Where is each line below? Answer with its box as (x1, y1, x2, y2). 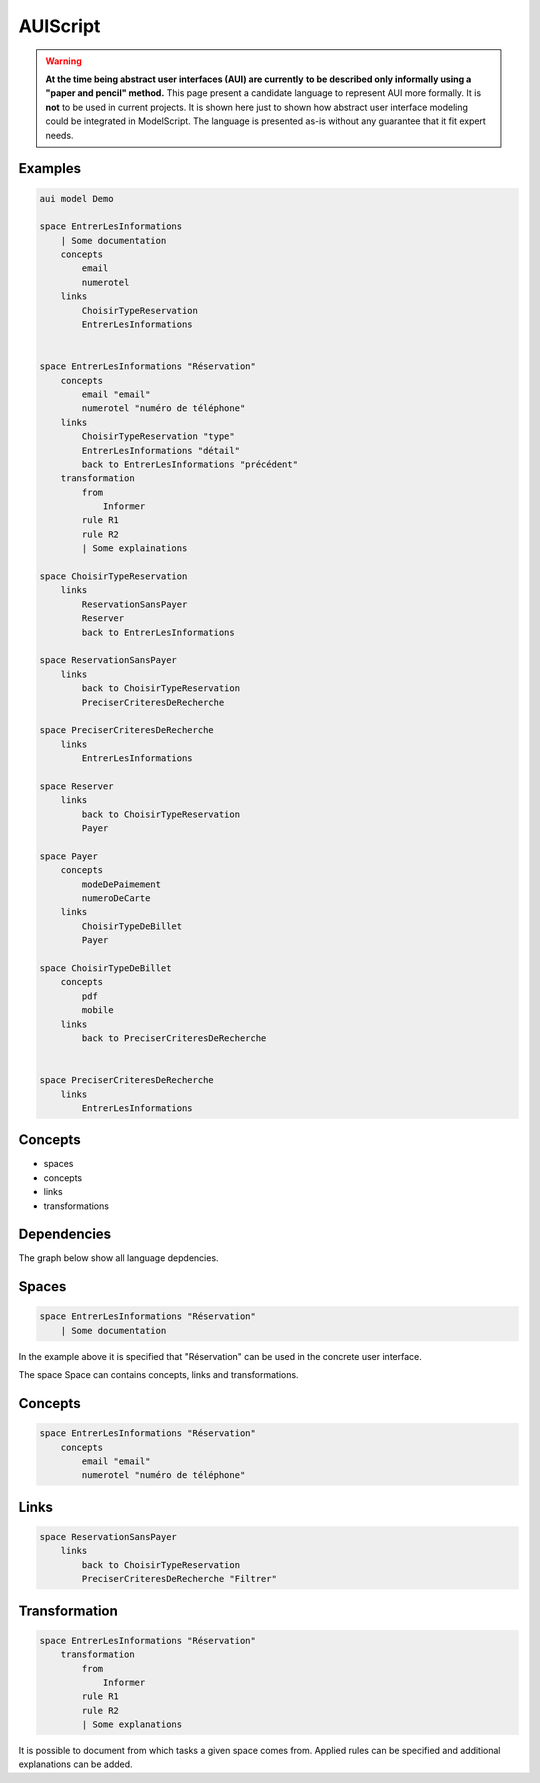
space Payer (39, 850, 99, 862)
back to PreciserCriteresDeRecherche (81, 1032, 267, 1044)
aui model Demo (39, 193, 114, 204)
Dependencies (18, 1226, 112, 1243)
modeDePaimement (81, 878, 162, 890)
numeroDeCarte (81, 893, 151, 904)
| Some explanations (81, 1719, 183, 1730)
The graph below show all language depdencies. (18, 1252, 219, 1264)
